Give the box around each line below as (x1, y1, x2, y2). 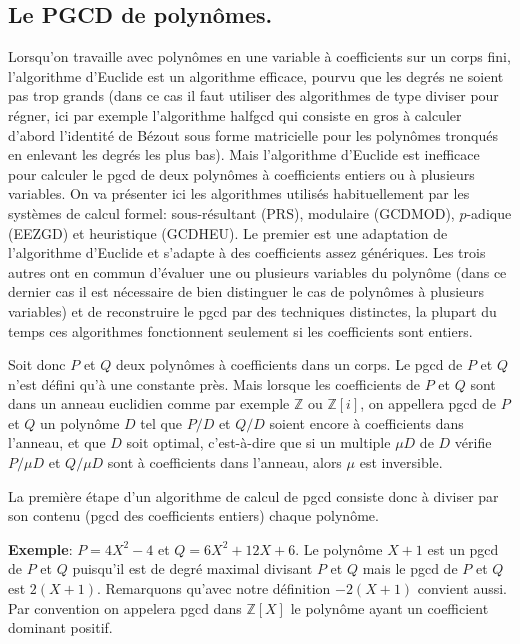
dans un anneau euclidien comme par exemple (8, 393, 290, 414)
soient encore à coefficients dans (269, 412, 464, 433)
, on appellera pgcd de (360, 393, 497, 414)
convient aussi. (417, 578, 507, 599)
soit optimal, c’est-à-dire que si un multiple (126, 432, 391, 453)
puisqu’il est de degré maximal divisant (72, 558, 313, 579)
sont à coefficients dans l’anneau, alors (107, 452, 342, 473)
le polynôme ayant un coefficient (290, 597, 489, 618)
